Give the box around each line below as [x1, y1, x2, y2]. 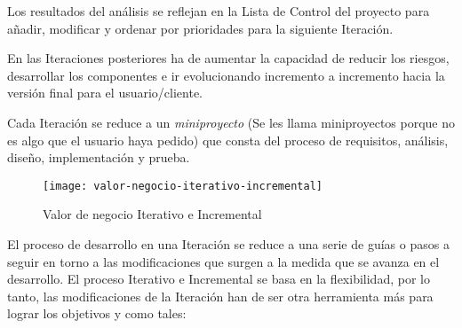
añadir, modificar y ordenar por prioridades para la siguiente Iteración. [7, 19, 394, 37]
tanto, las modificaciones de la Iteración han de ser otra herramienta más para [7, 286, 434, 305]
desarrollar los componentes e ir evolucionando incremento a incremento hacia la [7, 66, 445, 84]
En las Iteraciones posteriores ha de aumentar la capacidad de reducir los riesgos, [7, 49, 450, 67]
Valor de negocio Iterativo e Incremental [43, 205, 262, 223]
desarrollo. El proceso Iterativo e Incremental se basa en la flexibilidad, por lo [7, 269, 430, 288]
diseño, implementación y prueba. [7, 148, 190, 167]
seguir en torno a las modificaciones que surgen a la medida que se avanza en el [7, 252, 440, 270]
